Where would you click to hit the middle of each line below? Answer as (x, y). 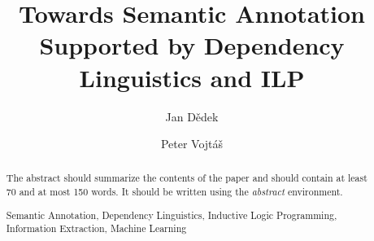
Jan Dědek (192, 116)
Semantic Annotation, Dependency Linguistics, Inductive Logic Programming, (172, 215)
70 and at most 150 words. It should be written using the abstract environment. (174, 192)
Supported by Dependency (192, 45)
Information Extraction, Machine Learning (96, 228)
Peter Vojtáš (192, 144)
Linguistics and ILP (192, 77)
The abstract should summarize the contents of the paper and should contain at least (187, 178)
